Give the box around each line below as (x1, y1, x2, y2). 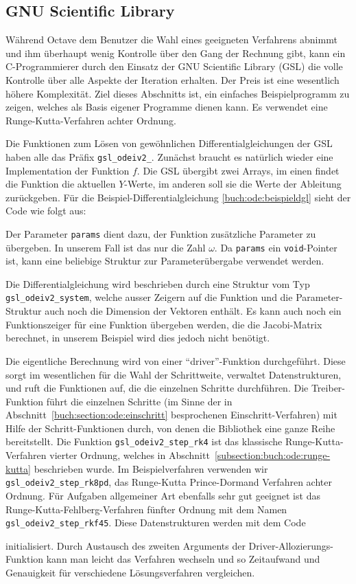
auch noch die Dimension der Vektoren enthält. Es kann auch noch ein (45, 304, 342, 318)
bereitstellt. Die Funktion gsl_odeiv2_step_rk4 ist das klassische (5, 434, 283, 449)
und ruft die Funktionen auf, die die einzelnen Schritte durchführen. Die (5, 381, 309, 395)
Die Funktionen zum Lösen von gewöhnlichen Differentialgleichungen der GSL (5, 136, 333, 150)
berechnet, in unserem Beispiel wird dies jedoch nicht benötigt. (5, 330, 270, 345)
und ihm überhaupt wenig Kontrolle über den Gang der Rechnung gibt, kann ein (5, 45, 346, 60)
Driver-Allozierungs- (248, 538, 333, 552)
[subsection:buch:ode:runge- (214, 448, 331, 462)
